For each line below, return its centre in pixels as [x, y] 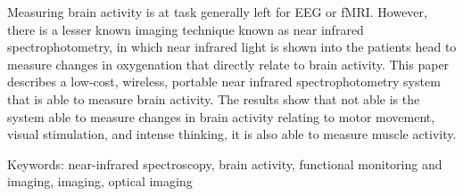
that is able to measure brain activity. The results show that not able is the [214, 98]
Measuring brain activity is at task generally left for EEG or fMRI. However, [217, 12]
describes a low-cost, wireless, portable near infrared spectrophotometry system [224, 82]
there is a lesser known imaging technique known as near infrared [186, 29]
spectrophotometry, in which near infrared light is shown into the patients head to [232, 47]
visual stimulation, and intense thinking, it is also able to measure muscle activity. [232, 134]
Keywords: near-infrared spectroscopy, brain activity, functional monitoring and [225, 163]
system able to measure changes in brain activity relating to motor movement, [221, 116]
